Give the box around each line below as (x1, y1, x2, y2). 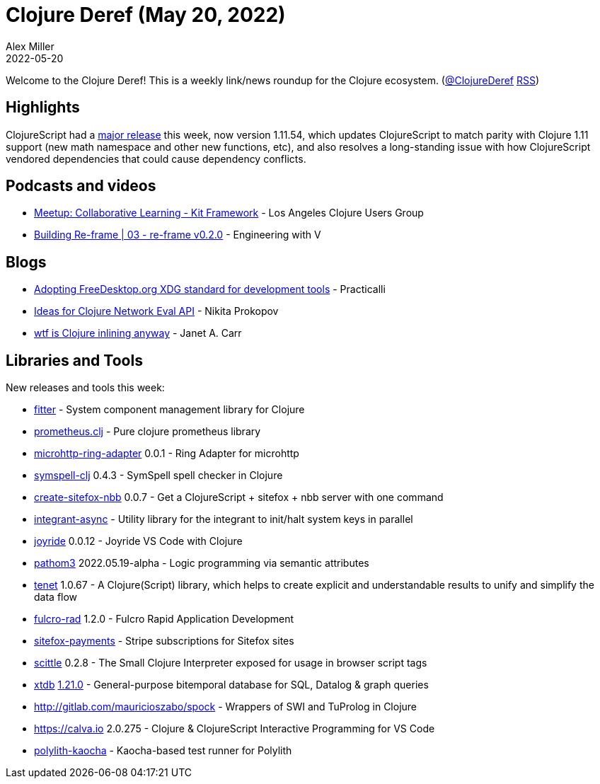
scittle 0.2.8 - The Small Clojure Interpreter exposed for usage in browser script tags (34, 657, 427, 669)
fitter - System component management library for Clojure (34, 403, 305, 416)
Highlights (6, 98, 80, 117)
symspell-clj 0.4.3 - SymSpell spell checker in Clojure (34, 469, 283, 482)
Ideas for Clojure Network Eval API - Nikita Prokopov (34, 305, 279, 318)
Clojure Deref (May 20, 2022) (6, 3, 286, 27)
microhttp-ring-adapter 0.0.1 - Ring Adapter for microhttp (34, 447, 299, 460)
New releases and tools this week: (6, 381, 165, 394)
